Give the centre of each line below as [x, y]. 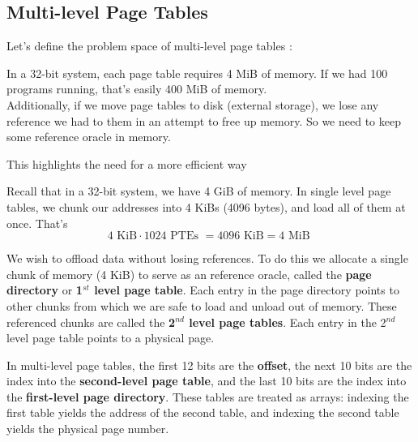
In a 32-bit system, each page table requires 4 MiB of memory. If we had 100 [197, 73]
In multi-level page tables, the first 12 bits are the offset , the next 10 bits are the [209, 365]
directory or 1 [45, 290]
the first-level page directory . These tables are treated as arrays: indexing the [208, 396]
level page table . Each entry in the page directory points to [247, 290]
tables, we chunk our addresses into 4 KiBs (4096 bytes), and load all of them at [206, 206]
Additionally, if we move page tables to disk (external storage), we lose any [193, 104]
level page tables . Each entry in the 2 [288, 322]
